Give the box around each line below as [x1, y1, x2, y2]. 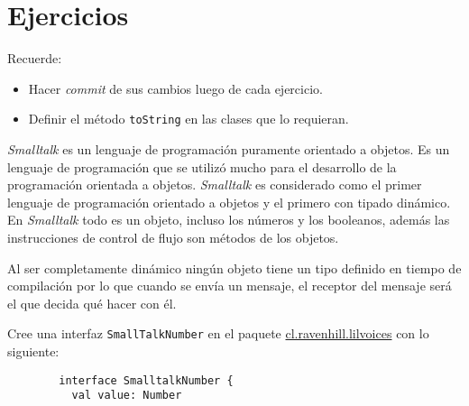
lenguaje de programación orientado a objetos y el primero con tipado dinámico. [7, 192, 451, 211]
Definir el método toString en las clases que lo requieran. [28, 109, 349, 128]
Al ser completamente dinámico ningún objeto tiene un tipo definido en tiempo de [7, 258, 462, 277]
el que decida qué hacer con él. [7, 293, 177, 312]
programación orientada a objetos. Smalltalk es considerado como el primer [7, 175, 422, 194]
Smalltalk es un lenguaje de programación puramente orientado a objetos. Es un [7, 139, 450, 158]
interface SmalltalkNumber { [59, 374, 234, 387]
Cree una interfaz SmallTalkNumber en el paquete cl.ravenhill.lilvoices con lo [7, 324, 429, 343]
